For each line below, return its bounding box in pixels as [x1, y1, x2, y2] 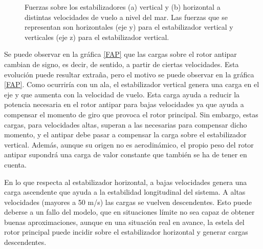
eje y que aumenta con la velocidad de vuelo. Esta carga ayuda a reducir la [4, 89, 240, 99]
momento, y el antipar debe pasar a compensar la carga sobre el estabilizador [4, 129, 247, 140]
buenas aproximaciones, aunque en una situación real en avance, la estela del [4, 216, 245, 227]
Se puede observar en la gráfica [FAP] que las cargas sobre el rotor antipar [4, 49, 237, 59]
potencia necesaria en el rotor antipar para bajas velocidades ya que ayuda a [4, 99, 244, 110]
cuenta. [4, 159, 27, 170]
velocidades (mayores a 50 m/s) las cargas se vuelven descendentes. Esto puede [4, 196, 252, 207]
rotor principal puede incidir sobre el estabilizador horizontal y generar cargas [4, 226, 248, 237]
